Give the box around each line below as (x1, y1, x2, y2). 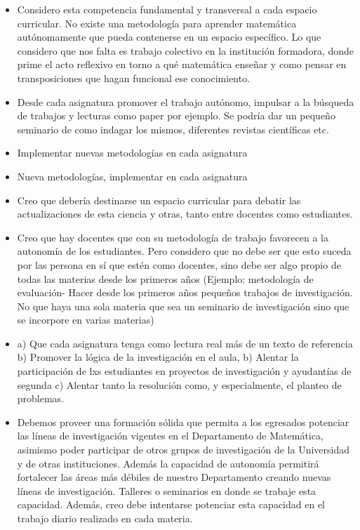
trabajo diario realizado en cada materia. (17, 511, 193, 525)
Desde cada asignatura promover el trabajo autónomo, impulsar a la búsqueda (17, 94, 354, 109)
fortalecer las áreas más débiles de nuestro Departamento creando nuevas (17, 470, 331, 484)
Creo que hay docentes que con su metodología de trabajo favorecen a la (17, 230, 328, 244)
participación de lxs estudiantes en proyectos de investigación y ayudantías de (17, 364, 352, 378)
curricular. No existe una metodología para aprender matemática (17, 15, 297, 30)
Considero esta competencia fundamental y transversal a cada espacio (17, 2, 317, 16)
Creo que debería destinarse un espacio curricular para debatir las (17, 192, 301, 207)
